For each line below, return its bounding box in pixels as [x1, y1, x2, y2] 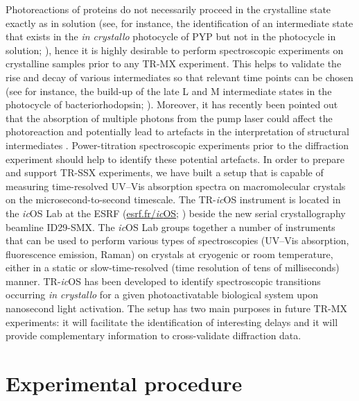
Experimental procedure [6, 369, 243, 398]
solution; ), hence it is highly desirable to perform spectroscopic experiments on [6, 42, 344, 57]
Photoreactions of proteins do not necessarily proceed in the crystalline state [6, 2, 331, 16]
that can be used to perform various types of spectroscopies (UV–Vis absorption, [6, 233, 349, 248]
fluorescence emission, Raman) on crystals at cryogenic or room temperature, [6, 246, 333, 261]
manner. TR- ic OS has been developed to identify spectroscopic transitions [6, 273, 321, 288]
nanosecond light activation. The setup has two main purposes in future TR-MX [6, 301, 347, 316]
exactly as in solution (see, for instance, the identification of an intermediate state [6, 15, 353, 30]
